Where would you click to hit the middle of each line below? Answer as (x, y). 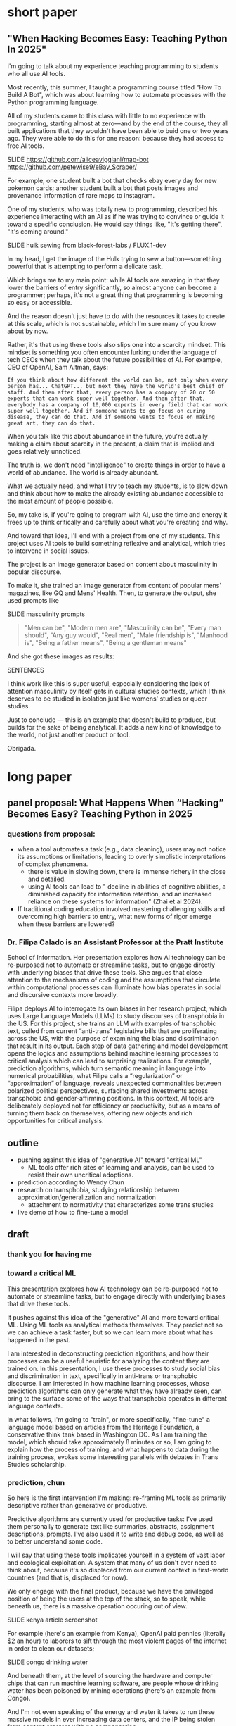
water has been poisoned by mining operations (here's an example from (111, 1690)
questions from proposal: (52, 834)
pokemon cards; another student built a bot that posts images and (103, 188)
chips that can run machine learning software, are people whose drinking (113, 1683)
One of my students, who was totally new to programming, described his (112, 209)
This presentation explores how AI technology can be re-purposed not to (113, 1289)
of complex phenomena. (53, 864)
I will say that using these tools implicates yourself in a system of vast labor (116, 1555)
